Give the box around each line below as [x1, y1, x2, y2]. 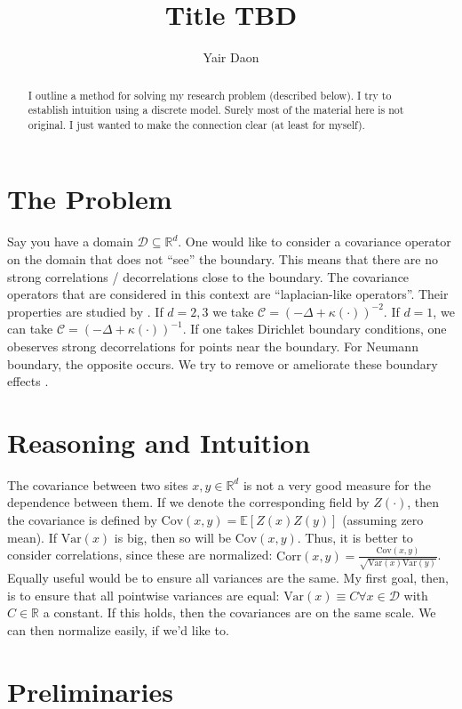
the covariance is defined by [7, 511, 157, 529]
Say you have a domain [7, 232, 133, 251]
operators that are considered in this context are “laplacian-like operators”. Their [7, 285, 449, 303]
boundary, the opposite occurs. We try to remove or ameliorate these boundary [7, 354, 438, 373]
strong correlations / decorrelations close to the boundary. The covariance [7, 267, 410, 286]
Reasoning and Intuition [7, 423, 311, 460]
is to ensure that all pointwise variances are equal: [7, 585, 280, 604]
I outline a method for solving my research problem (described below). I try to [28, 87, 392, 102]
